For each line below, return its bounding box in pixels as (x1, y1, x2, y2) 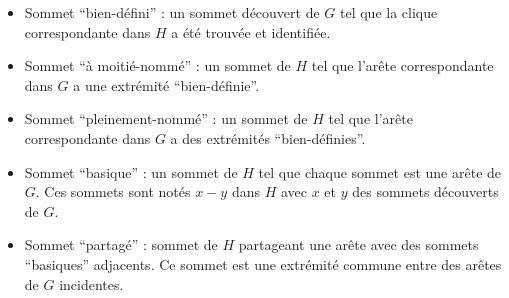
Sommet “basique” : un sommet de (24, 161, 238, 182)
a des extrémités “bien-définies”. (170, 127, 366, 148)
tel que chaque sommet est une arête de (258, 161, 502, 182)
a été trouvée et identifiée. (171, 21, 331, 42)
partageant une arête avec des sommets (238, 234, 479, 255)
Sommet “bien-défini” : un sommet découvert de (24, 2, 320, 22)
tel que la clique (340, 2, 438, 22)
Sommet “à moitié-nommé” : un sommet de (24, 55, 291, 76)
